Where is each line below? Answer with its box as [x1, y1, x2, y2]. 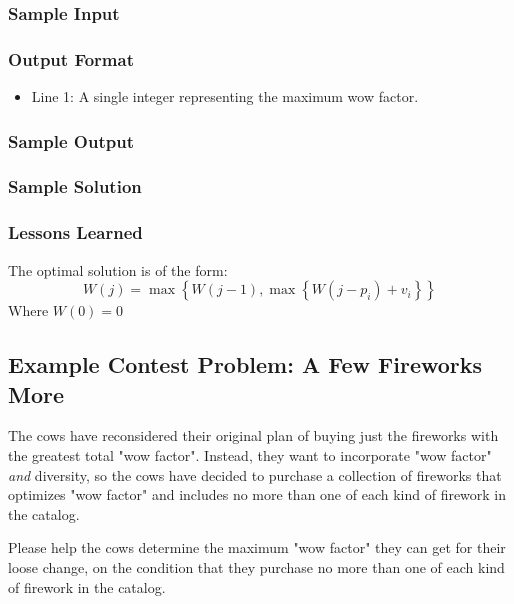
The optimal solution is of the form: [8, 259, 228, 280]
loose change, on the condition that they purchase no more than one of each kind [8, 556, 505, 577]
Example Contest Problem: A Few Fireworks [8, 349, 483, 380]
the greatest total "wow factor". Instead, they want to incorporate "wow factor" [8, 444, 492, 465]
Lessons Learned [8, 220, 143, 245]
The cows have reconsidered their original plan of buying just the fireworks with [8, 425, 499, 446]
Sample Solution [8, 174, 142, 199]
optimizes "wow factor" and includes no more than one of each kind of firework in [8, 484, 507, 505]
